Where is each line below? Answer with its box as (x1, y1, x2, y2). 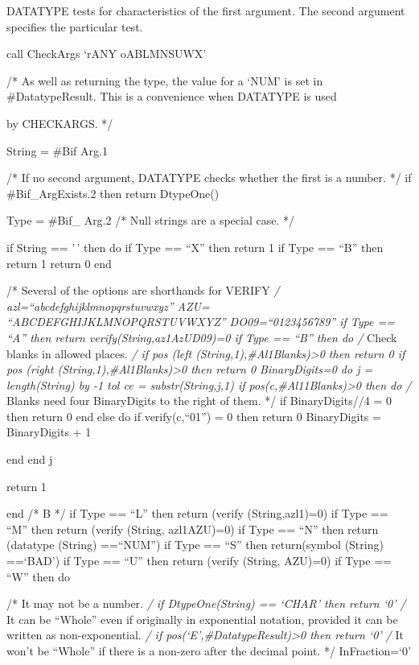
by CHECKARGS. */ (6, 114, 113, 131)
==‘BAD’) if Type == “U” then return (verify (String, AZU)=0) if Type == (6, 552, 392, 569)
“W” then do (6, 568, 70, 584)
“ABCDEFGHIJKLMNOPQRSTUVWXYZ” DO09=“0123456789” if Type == (6, 313, 395, 330)
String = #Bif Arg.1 (6, 142, 108, 159)
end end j (6, 451, 53, 468)
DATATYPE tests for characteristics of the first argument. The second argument (6, 2, 405, 19)
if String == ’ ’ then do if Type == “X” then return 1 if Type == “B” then (6, 238, 384, 255)
